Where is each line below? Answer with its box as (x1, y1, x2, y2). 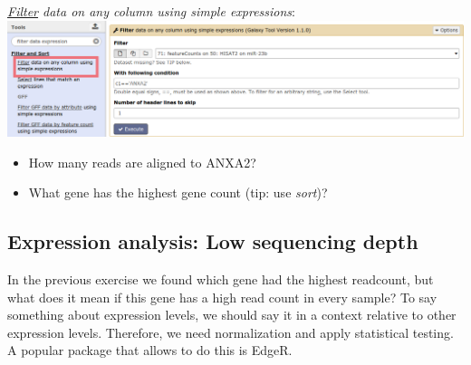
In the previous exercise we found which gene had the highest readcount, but (7, 270, 434, 289)
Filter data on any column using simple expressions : (7, 2, 296, 20)
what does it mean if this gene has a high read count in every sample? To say (7, 287, 437, 306)
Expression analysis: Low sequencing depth (7, 227, 418, 255)
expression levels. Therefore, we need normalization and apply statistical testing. (7, 322, 454, 341)
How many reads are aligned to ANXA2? (28, 152, 256, 171)
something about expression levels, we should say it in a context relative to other (7, 305, 457, 324)
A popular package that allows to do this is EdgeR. (7, 341, 293, 360)
